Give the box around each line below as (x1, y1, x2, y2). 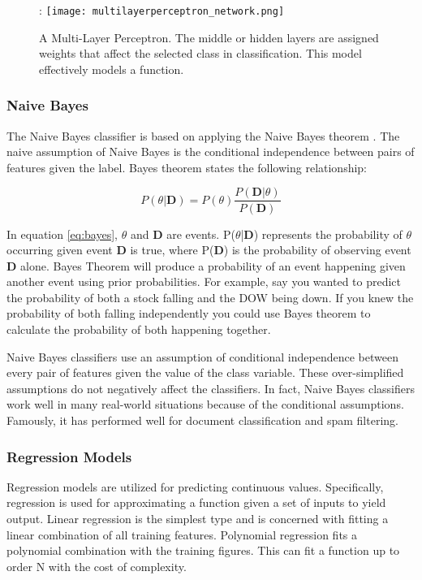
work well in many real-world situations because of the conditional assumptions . (6, 396, 404, 413)
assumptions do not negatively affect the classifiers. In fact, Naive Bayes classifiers (6, 379, 416, 396)
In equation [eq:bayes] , (6, 225, 118, 242)
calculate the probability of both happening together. (6, 321, 271, 338)
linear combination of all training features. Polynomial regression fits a (6, 526, 358, 543)
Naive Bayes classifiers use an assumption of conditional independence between (6, 348, 398, 365)
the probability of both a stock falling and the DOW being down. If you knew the (6, 288, 414, 305)
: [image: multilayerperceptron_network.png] (39, 2, 285, 18)
